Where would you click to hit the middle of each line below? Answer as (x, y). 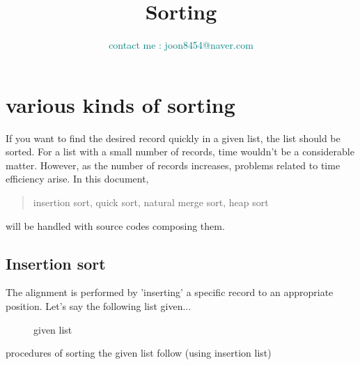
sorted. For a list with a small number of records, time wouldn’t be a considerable (180, 152)
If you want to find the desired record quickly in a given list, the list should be (173, 138)
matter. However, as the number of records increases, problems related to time (173, 165)
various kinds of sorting (120, 104)
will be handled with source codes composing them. (115, 225)
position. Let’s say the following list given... (99, 306)
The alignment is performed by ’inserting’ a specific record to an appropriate (170, 292)
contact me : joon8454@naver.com (181, 45)
